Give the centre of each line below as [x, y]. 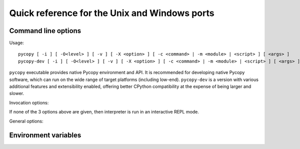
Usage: [17, 43]
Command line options [45, 31]
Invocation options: [29, 102]
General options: [26, 121]
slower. [17, 93]
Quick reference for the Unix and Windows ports [112, 13]
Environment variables [45, 135]
